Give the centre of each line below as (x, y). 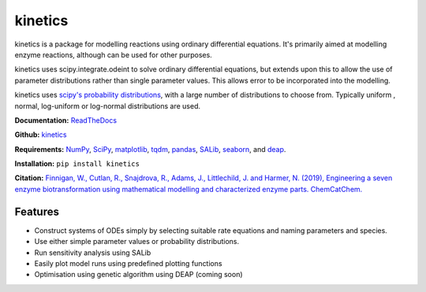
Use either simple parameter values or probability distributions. (137, 242)
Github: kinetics (41, 135)
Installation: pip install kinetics (77, 164)
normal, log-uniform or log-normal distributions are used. (108, 105)
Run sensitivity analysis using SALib (93, 253)
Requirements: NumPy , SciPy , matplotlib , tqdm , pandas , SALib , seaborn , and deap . (150, 149)
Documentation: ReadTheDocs (66, 120)
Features (37, 211)
